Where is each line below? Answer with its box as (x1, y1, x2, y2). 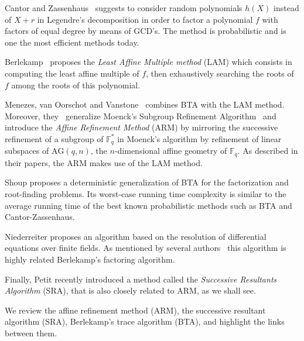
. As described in (237, 144, 298, 157)
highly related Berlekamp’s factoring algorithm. (5, 253, 175, 265)
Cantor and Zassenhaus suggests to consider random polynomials (5, 2, 242, 13)
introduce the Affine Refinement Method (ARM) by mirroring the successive (5, 121, 278, 133)
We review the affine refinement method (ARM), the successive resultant (5, 304, 266, 316)
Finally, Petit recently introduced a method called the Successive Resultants (5, 273, 277, 285)
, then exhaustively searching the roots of (146, 67, 294, 79)
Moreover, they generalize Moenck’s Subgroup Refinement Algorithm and (5, 109, 276, 122)
